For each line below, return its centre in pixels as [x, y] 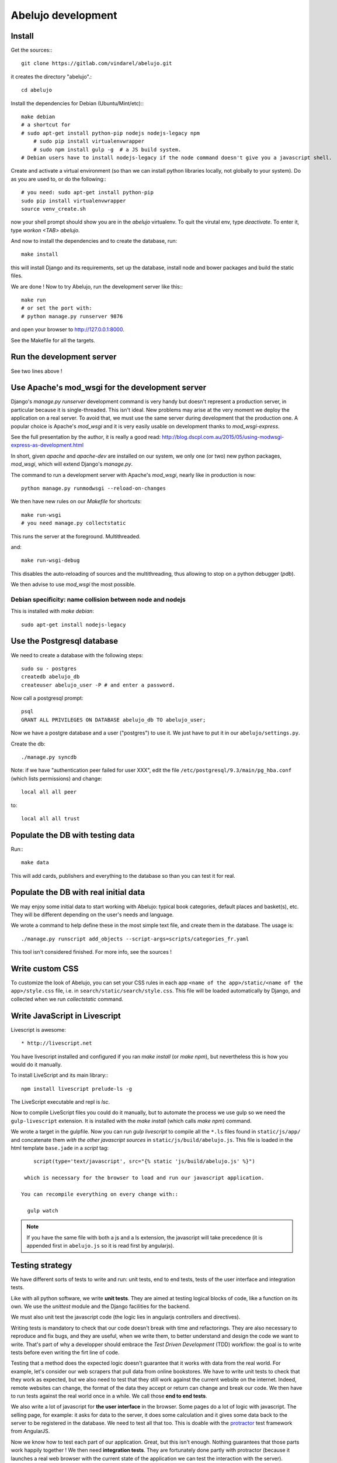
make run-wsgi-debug [51, 561]
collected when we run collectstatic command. [67, 999]
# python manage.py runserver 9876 [72, 316]
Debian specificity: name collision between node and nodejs [98, 599]
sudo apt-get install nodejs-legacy [74, 624]
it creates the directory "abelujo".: [51, 77]
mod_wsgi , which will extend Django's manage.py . [72, 464]
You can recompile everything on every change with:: [100, 1194]
